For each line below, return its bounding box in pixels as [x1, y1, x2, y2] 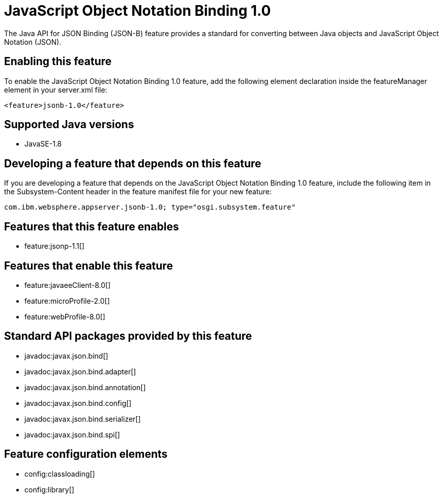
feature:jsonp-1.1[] [24, 242, 84, 251]
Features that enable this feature [4, 259, 173, 272]
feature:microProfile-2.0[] [24, 296, 110, 305]
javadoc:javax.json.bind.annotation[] [24, 383, 146, 392]
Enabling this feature [4, 55, 112, 68]
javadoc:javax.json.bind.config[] [24, 398, 132, 407]
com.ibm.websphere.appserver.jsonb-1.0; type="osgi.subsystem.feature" [4, 203, 296, 212]
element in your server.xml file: [4, 85, 107, 94]
